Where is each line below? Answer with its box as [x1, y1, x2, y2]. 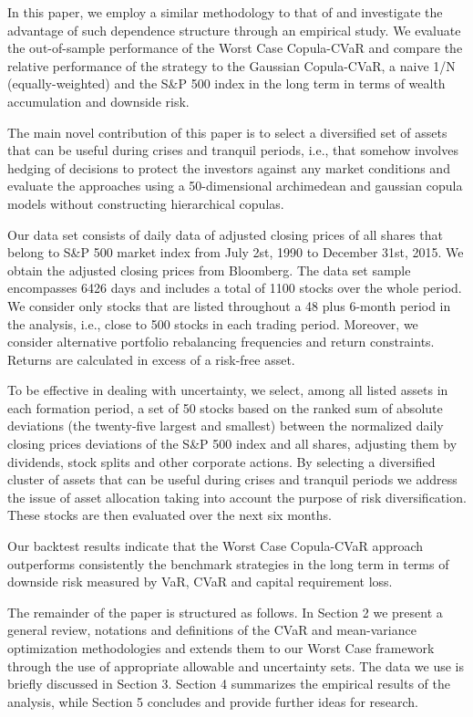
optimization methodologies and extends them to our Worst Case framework [7, 639, 435, 657]
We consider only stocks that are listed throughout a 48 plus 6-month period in [7, 296, 451, 315]
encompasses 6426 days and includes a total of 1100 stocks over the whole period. [7, 278, 462, 297]
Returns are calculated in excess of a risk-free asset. [7, 349, 295, 369]
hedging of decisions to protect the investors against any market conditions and [7, 158, 450, 177]
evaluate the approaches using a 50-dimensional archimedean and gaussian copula [7, 176, 463, 195]
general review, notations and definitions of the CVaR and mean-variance [7, 620, 416, 639]
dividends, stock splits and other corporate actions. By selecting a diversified [7, 452, 436, 471]
